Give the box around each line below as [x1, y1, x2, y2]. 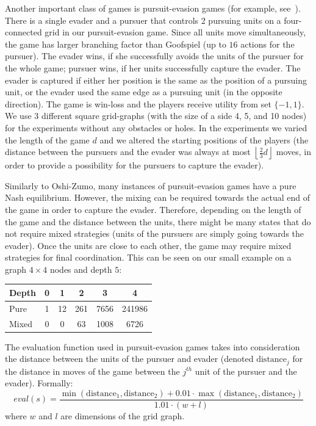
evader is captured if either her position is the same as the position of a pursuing [5, 73, 307, 86]
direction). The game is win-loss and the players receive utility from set [5, 97, 271, 110]
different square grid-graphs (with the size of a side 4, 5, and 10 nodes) [41, 109, 307, 122]
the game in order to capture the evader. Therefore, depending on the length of [5, 203, 301, 215]
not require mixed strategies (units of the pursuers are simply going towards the [5, 227, 304, 240]
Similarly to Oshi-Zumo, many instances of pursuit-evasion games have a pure [5, 179, 296, 192]
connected [5, 26, 42, 38]
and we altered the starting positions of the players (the [99, 133, 309, 146]
